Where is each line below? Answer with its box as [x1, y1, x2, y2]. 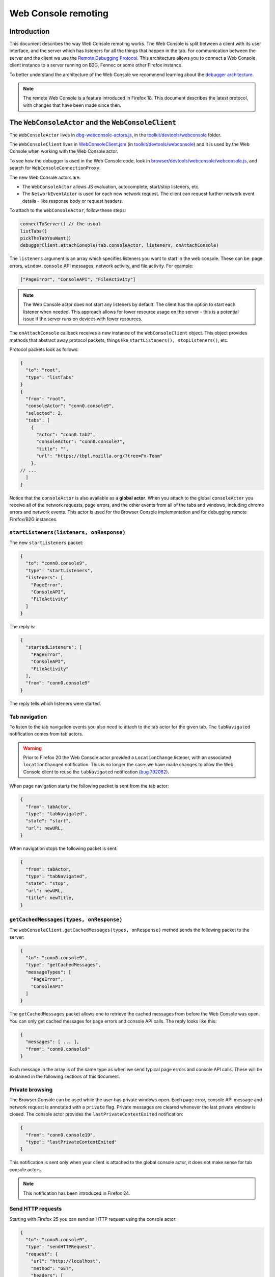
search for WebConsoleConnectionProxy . [9, 165, 101, 171]
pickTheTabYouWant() [20, 235, 71, 241]
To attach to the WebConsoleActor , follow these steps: [9, 207, 126, 214]
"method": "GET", [31, 1265, 74, 1271]
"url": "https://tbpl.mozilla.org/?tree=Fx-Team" [36, 453, 163, 459]
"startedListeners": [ [25, 644, 82, 650]
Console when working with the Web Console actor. [9, 148, 118, 154]
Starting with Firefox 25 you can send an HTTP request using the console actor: [9, 1216, 177, 1222]
